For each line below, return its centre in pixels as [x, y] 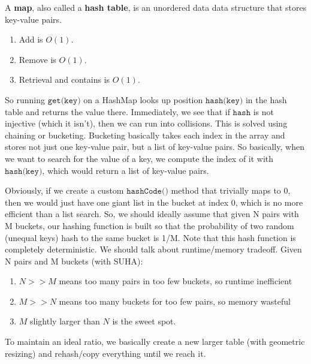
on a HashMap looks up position [143, 99]
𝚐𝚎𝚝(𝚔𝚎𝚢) [64, 100]
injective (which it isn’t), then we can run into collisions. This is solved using [146, 123]
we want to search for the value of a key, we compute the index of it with [139, 158]
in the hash [266, 99]
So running [25, 99]
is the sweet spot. [144, 321]
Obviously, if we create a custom [64, 190]
